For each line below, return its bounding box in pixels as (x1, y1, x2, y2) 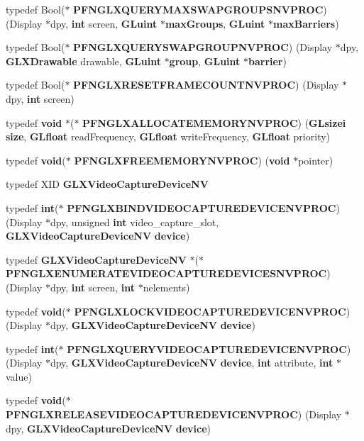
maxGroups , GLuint (165, 16, 265, 30)
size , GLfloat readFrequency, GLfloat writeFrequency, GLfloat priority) (6, 129, 331, 144)
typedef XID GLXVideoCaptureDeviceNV (6, 177, 209, 191)
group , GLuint (169, 53, 241, 68)
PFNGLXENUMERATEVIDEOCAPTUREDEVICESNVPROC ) (6, 266, 331, 281)
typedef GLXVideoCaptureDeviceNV (6, 252, 187, 267)
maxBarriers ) (273, 16, 339, 30)
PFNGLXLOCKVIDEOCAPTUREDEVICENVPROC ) (74, 303, 351, 318)
